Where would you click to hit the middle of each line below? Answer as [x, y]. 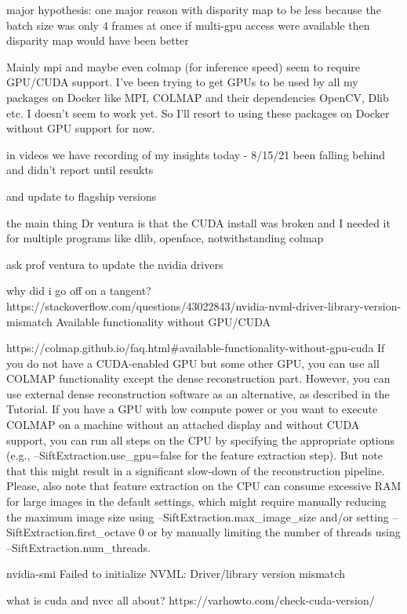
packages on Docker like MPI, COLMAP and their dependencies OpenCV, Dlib [198, 97]
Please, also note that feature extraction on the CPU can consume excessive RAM [204, 486]
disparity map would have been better [98, 40]
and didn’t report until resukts [80, 170]
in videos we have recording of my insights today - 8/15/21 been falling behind [196, 154]
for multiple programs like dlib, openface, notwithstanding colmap [165, 238]
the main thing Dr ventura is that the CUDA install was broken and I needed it [198, 222]
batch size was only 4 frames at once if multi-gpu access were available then [188, 25]
